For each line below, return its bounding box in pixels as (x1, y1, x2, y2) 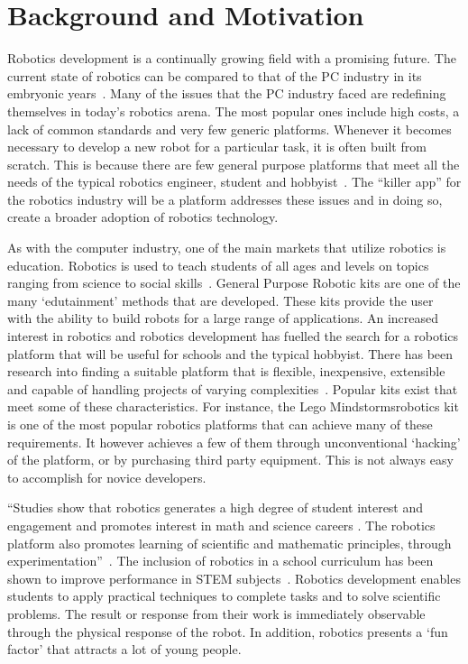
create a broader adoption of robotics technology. (7, 207, 279, 226)
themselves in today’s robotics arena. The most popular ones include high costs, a (7, 101, 460, 120)
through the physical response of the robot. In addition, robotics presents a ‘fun (7, 622, 448, 641)
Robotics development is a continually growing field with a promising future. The (7, 49, 456, 68)
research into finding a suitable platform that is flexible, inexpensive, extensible (7, 362, 445, 381)
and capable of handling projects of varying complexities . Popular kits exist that (7, 379, 458, 398)
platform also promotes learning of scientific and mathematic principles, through (7, 533, 452, 552)
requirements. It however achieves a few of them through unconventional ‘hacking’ (7, 432, 461, 451)
